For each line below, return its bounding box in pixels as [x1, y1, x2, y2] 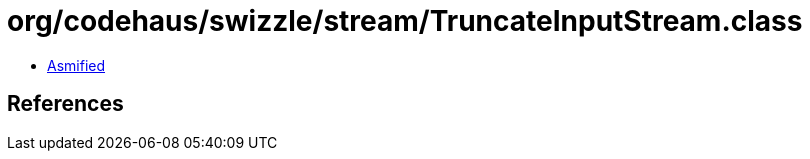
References [7, 91, 124, 117]
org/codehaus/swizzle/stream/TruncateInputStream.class [7, 4, 803, 38]
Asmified [47, 56, 106, 74]
